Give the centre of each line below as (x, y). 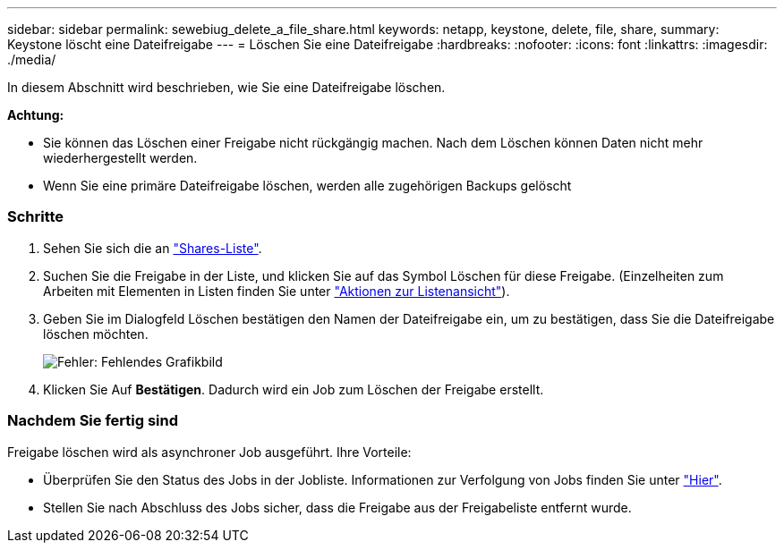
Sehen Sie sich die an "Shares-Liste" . (153, 248)
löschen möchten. (96, 334)
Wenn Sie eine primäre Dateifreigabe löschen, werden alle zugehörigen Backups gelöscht (307, 186)
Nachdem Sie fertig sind (93, 421)
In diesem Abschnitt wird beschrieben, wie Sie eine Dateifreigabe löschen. (226, 87)
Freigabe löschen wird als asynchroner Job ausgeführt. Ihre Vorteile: (209, 452)
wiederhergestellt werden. (120, 158)
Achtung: (36, 115)
